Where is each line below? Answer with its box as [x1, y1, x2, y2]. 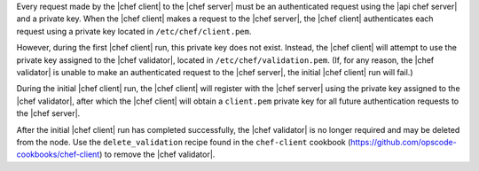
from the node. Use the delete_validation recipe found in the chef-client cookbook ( [16, 136, 351, 147]
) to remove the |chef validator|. [98, 149, 216, 159]
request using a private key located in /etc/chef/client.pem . [16, 26, 252, 36]
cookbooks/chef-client [16, 149, 100, 159]
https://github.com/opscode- [350, 136, 457, 147]
